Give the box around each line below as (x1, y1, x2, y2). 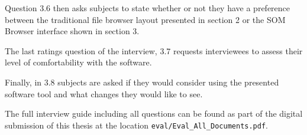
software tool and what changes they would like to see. (5, 87, 203, 100)
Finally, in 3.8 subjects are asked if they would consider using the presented (5, 75, 279, 88)
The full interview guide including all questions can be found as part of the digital (5, 107, 303, 120)
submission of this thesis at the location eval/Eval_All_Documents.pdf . (5, 118, 268, 131)
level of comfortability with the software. (5, 56, 152, 68)
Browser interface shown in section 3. (5, 25, 140, 37)
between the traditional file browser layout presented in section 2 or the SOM (5, 13, 286, 25)
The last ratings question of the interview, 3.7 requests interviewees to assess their (5, 44, 303, 57)
